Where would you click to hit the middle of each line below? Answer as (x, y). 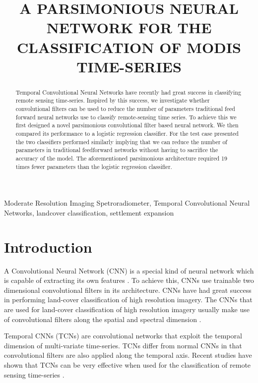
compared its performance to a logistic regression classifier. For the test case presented (127, 134)
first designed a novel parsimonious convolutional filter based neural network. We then (127, 125)
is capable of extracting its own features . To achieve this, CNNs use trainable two (129, 280)
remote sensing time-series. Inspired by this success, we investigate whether (113, 100)
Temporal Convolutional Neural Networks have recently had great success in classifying (128, 92)
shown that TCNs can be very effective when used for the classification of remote (128, 364)
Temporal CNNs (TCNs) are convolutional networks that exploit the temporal (123, 336)
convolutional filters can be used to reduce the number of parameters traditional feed (125, 109)
